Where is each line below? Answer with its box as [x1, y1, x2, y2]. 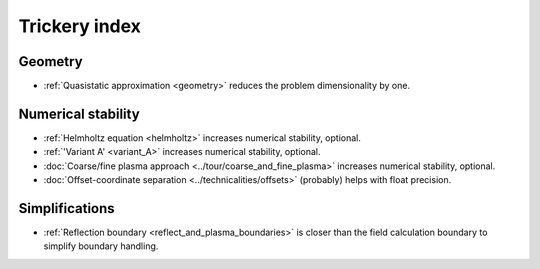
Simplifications [18, 200, 115, 217]
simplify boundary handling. [43, 240, 159, 252]
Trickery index [18, 15, 142, 37]
